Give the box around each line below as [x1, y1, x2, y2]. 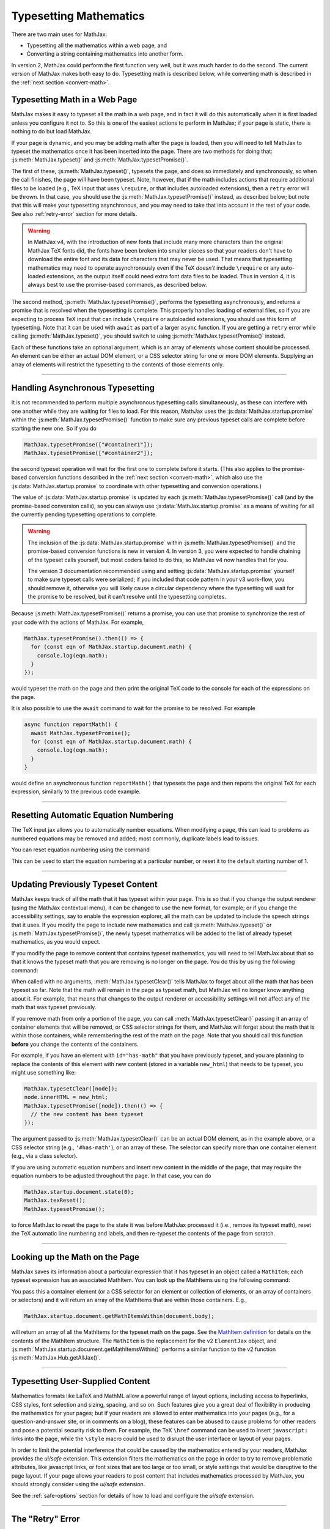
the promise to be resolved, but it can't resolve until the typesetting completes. [28, 593, 226, 601]
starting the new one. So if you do [11, 424, 97, 432]
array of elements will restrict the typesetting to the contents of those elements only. [11, 361, 224, 368]
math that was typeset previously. [11, 1004, 97, 1011]
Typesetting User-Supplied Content [11, 1376, 150, 1386]
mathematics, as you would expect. [11, 938, 101, 946]
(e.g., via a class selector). [11, 1152, 78, 1160]
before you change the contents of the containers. [11, 1040, 139, 1048]
